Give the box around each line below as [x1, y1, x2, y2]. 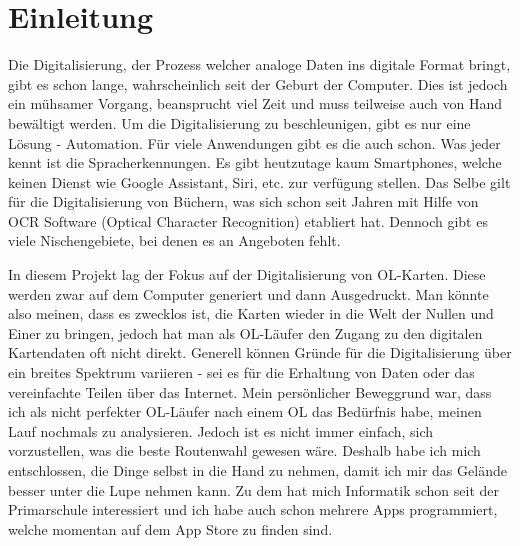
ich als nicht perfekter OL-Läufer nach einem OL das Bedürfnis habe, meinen [8, 401, 482, 422]
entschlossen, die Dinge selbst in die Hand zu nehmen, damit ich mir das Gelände [8, 460, 507, 480]
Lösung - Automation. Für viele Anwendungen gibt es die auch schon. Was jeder [8, 132, 501, 153]
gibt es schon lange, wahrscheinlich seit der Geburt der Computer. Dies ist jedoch [8, 73, 508, 94]
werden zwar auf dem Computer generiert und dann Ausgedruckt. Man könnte [8, 283, 489, 304]
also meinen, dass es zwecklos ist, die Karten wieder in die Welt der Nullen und [8, 303, 494, 324]
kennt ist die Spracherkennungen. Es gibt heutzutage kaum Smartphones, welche [8, 152, 502, 173]
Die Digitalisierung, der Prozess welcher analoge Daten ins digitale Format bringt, [8, 54, 511, 75]
